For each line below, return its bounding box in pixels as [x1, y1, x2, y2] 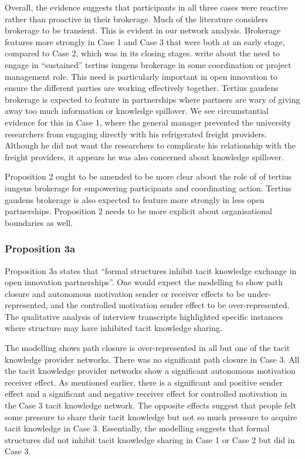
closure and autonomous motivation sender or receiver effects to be [5, 287, 245, 299]
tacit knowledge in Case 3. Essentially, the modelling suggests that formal [5, 422, 270, 434]
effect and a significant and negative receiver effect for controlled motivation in [5, 387, 287, 400]
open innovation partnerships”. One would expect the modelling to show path [5, 276, 283, 288]
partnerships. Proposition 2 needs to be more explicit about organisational [5, 205, 272, 217]
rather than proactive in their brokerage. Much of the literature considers [5, 12, 268, 25]
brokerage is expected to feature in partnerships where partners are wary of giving [5, 93, 300, 105]
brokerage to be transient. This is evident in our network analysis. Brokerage [5, 24, 281, 36]
